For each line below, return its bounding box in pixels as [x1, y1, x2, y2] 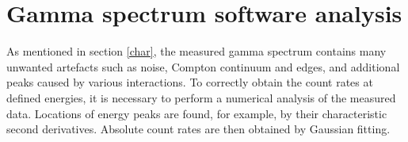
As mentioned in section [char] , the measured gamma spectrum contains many [6, 43, 387, 59]
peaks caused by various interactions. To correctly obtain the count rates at [6, 74, 373, 90]
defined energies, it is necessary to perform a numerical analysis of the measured [6, 89, 396, 106]
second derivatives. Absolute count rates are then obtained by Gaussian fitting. [6, 121, 391, 137]
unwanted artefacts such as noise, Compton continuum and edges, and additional [6, 58, 400, 75]
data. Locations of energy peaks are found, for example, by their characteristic [6, 105, 387, 121]
